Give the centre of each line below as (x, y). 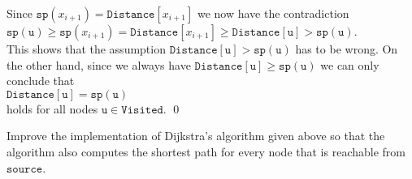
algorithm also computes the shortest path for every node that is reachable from (206, 151)
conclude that (41, 81)
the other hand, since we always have (99, 64)
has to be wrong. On (347, 49)
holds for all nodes (52, 108)
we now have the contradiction (273, 13)
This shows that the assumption (86, 49)
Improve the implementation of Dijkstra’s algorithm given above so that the (196, 136)
